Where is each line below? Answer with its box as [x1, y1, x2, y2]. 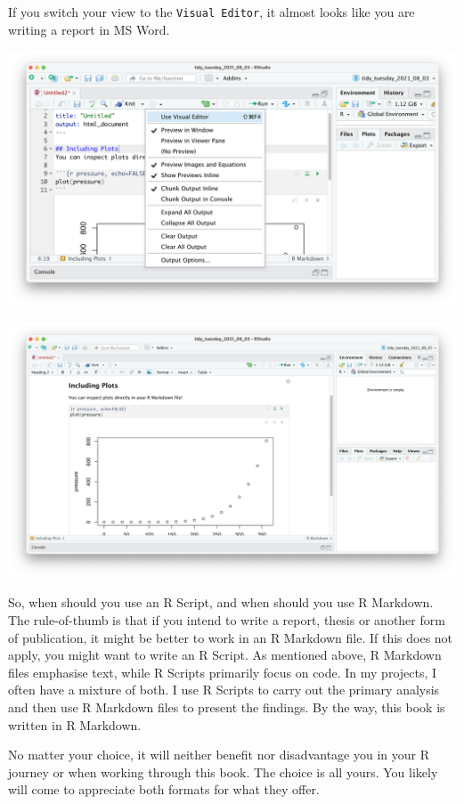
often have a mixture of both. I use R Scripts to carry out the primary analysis [8, 680, 440, 699]
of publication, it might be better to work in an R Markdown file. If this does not [8, 628, 453, 646]
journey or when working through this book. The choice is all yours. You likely [8, 762, 438, 781]
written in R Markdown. [8, 715, 142, 734]
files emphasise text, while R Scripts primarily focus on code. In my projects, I [8, 662, 437, 681]
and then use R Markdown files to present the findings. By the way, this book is [8, 697, 445, 716]
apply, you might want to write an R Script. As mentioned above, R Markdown [8, 646, 442, 664]
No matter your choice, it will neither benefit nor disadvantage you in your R [8, 745, 429, 764]
